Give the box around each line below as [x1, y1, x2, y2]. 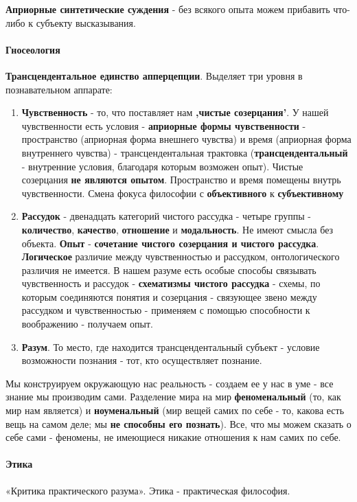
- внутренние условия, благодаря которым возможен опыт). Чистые [21, 159, 303, 173]
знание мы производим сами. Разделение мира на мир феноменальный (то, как [5, 389, 341, 404]
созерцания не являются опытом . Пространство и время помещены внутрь [21, 172, 341, 187]
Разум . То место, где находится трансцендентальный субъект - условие [21, 339, 320, 354]
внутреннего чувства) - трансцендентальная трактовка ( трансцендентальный [21, 145, 348, 159]
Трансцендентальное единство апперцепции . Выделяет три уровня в [5, 68, 303, 82]
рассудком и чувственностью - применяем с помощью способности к [21, 303, 310, 317]
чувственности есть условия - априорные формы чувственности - [21, 118, 306, 133]
